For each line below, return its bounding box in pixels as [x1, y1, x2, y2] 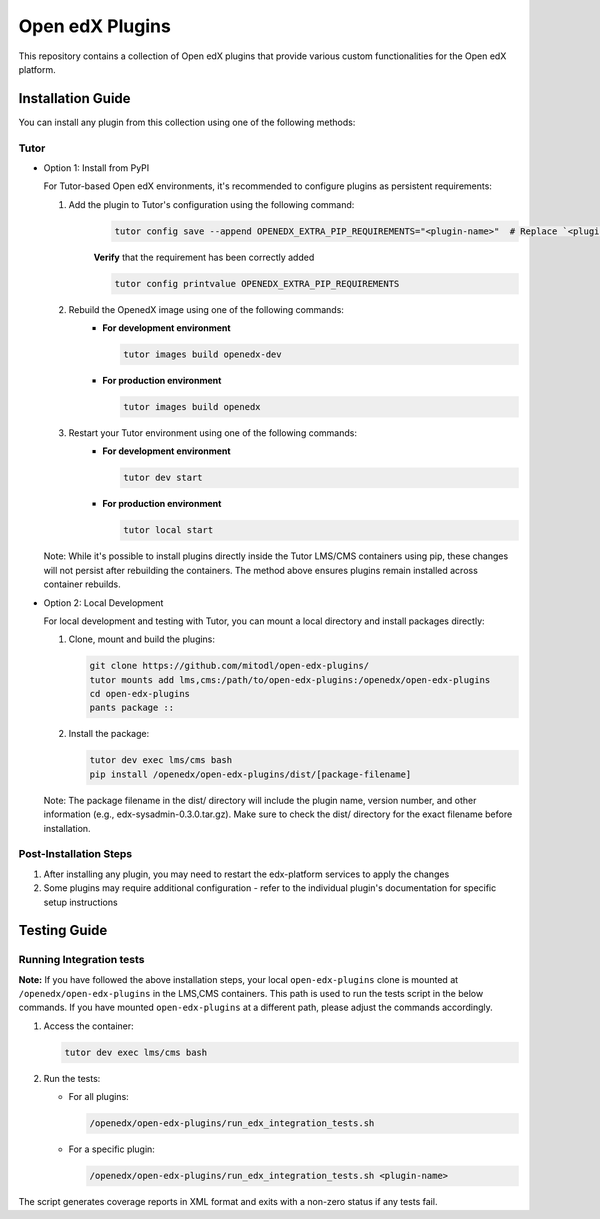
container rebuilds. [43, 578, 122, 590]
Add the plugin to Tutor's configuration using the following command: [68, 198, 355, 210]
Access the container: [43, 1020, 134, 1032]
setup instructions [43, 896, 119, 908]
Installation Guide [18, 90, 131, 107]
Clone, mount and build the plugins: [68, 633, 215, 645]
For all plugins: [68, 1091, 129, 1103]
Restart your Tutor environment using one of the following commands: [68, 427, 357, 439]
